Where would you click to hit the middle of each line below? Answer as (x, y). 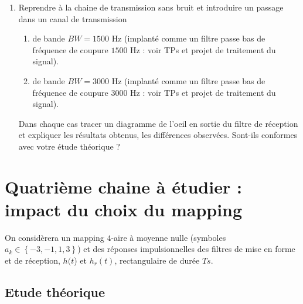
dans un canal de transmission (73, 18)
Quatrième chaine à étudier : (123, 186)
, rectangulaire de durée (157, 260)
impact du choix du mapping (124, 209)
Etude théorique (55, 292)
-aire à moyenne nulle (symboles (168, 237)
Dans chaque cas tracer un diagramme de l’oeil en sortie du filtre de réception (158, 123)
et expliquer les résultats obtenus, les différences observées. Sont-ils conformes (158, 135)
